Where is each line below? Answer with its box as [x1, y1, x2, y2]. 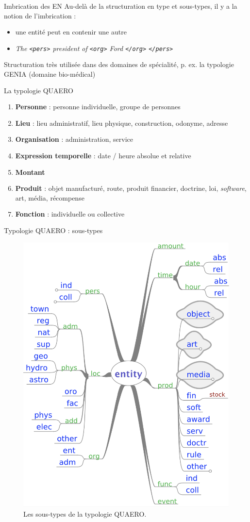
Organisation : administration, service [15, 134, 133, 144]
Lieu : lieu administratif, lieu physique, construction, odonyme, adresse [15, 118, 228, 128]
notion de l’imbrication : [4, 10, 76, 20]
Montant [15, 167, 45, 177]
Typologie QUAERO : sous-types [4, 225, 103, 235]
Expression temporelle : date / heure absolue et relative [15, 151, 191, 160]
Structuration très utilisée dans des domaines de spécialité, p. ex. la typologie [4, 59, 234, 69]
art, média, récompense [15, 192, 84, 202]
